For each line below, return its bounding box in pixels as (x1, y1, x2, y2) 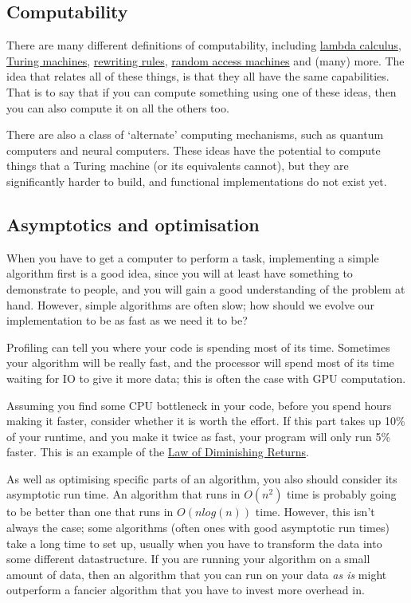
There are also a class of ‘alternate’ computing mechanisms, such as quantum (6, 126, 384, 143)
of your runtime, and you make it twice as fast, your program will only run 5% (6, 428, 391, 444)
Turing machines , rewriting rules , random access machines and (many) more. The (6, 52, 405, 69)
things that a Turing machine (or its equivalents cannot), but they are (6, 157, 349, 174)
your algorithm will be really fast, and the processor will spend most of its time (6, 354, 394, 371)
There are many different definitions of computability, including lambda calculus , (6, 37, 401, 53)
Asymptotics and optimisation (6, 211, 260, 236)
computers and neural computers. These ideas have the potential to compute (6, 141, 381, 158)
